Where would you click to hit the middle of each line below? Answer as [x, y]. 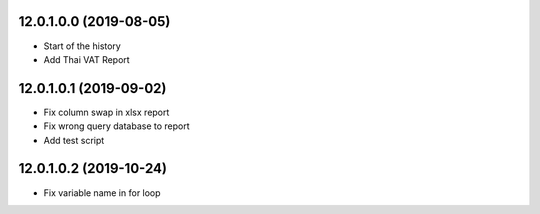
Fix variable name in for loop [102, 192]
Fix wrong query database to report [116, 126]
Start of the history [82, 46]
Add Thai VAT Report [86, 59]
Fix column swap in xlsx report [106, 112]
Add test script [74, 140]
